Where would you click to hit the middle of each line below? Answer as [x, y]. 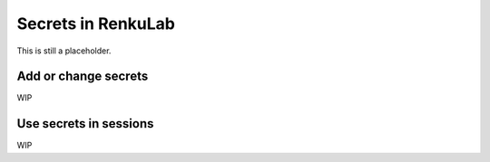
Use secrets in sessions [85, 124]
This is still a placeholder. [64, 51]
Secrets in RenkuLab [96, 24]
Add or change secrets [83, 76]
